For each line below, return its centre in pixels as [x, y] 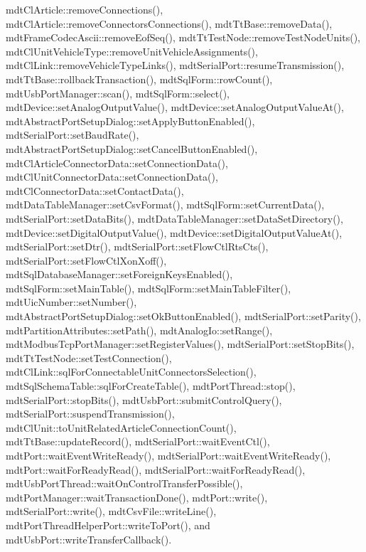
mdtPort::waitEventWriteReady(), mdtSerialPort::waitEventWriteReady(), [168, 455]
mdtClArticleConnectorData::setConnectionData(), [117, 163]
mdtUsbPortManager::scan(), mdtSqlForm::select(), [118, 93]
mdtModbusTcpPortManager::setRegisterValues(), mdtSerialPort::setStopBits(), [180, 344]
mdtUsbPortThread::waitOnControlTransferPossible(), [124, 483]
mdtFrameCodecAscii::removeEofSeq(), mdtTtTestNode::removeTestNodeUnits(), [183, 37]
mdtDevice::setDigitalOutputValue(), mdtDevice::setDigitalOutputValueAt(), [174, 232]
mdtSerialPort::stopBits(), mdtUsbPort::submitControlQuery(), [144, 399]
